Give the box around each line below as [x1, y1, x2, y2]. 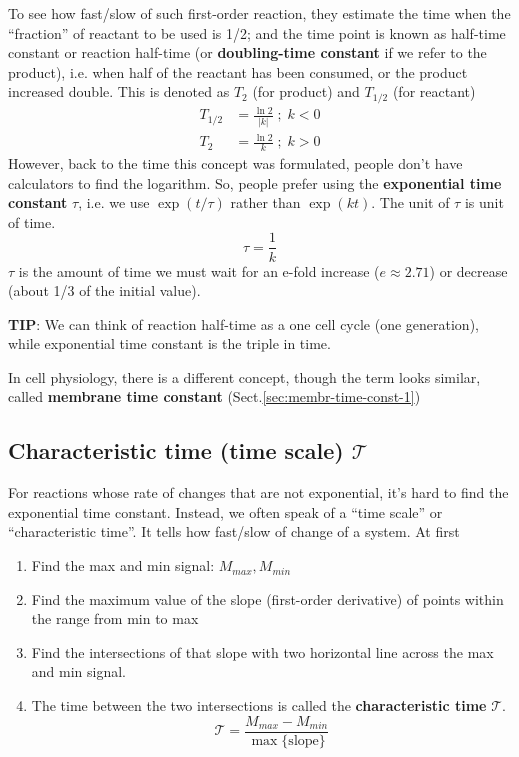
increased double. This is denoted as [8, 81, 230, 102]
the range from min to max [31, 608, 199, 629]
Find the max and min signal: [31, 555, 215, 576]
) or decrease [429, 260, 508, 281]
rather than [230, 192, 301, 213]
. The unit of [371, 192, 450, 213]
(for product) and [252, 81, 360, 102]
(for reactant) [392, 81, 476, 102]
